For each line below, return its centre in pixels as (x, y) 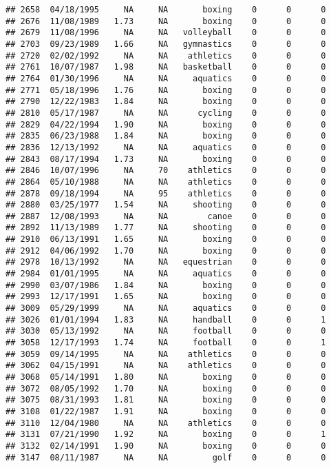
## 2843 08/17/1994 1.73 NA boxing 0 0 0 (166, 159)
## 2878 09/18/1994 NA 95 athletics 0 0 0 (166, 193)
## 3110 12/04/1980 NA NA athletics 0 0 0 (166, 423)
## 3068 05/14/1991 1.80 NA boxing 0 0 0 (166, 377)
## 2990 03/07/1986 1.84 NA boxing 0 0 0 (166, 285)
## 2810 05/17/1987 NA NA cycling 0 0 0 (166, 113)
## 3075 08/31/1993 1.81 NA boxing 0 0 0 (166, 400)
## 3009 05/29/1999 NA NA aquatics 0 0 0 (166, 308)
